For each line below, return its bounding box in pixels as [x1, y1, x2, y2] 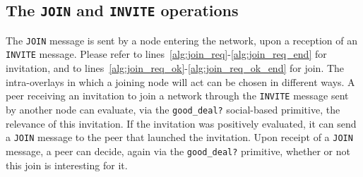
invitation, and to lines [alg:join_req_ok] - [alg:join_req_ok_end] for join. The [6, 61, 345, 75]
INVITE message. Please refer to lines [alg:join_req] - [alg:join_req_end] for [6, 47, 327, 61]
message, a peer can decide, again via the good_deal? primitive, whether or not [6, 143, 350, 158]
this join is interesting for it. [6, 157, 128, 172]
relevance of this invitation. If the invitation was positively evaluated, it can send [6, 116, 357, 130]
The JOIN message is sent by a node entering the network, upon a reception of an [6, 32, 358, 47]
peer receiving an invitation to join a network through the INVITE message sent [6, 88, 349, 103]
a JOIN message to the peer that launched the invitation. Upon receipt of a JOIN [6, 130, 353, 145]
